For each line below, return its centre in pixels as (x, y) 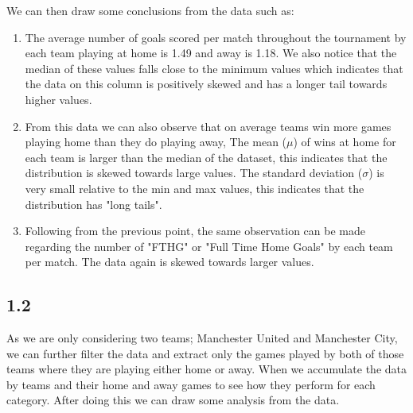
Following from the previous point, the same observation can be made (195, 231)
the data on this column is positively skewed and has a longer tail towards (206, 84)
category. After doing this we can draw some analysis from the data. (173, 400)
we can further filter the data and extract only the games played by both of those (205, 353)
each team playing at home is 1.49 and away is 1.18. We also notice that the (211, 53)
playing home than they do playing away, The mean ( (156, 142)
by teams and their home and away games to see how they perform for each (191, 384)
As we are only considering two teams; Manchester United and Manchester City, (202, 338)
